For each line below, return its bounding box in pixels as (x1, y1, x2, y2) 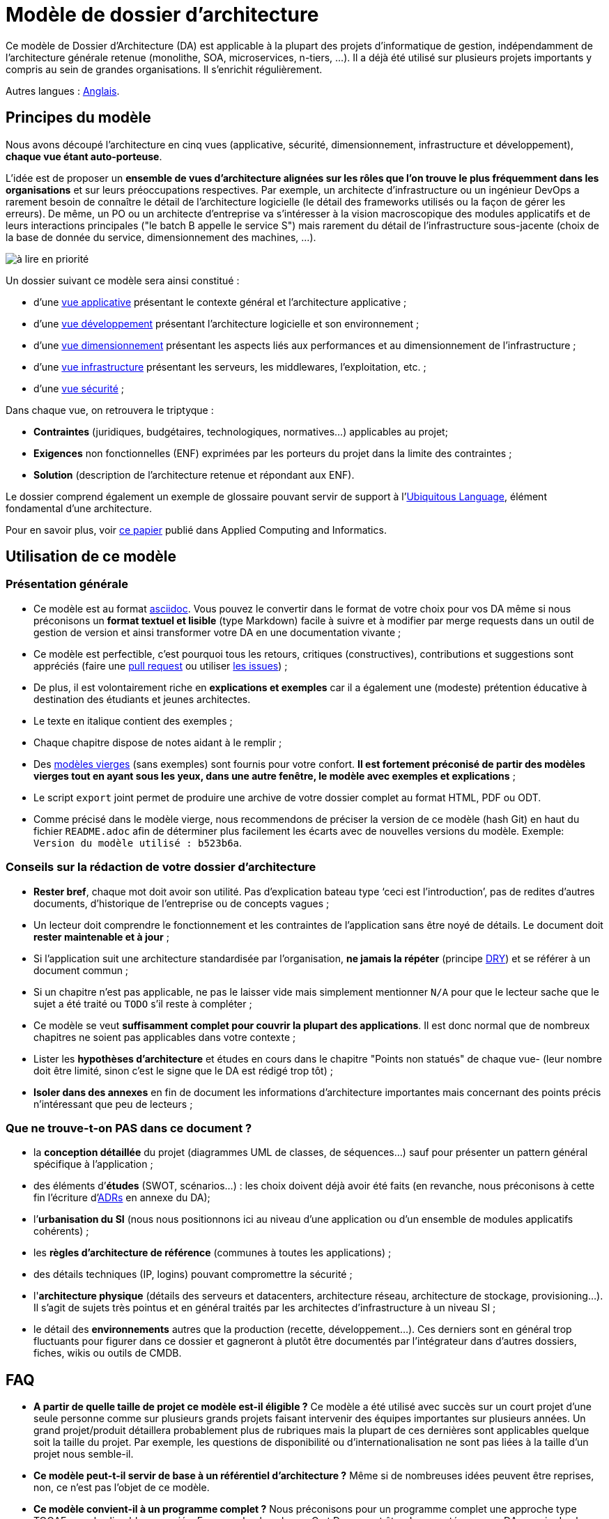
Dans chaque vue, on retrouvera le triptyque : (6, 403, 214, 416)
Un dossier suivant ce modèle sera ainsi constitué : (6, 274, 240, 286)
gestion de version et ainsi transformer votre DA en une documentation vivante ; (33, 626, 401, 638)
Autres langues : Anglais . (6, 84, 120, 97)
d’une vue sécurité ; (33, 382, 124, 394)
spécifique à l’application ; (33, 1158, 153, 1171)
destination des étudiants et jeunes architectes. (33, 693, 251, 705)
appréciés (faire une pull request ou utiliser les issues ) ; (33, 659, 288, 672)
